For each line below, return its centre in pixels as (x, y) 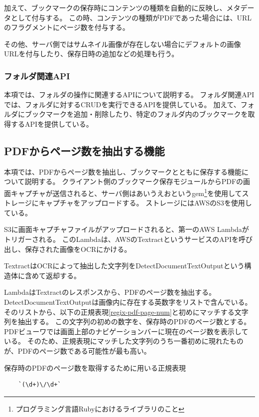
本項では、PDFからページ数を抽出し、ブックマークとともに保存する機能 (123, 171)
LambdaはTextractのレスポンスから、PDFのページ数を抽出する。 (110, 292)
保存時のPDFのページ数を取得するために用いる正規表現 (95, 367)
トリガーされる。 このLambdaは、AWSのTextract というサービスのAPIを (122, 239)
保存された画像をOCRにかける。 (78, 249)
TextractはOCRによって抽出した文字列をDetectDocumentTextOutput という (124, 266)
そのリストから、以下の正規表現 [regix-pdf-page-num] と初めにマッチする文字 (126, 312)
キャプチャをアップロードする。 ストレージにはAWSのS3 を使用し (145, 203)
